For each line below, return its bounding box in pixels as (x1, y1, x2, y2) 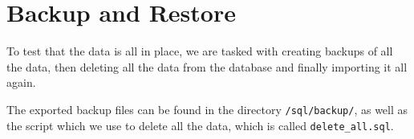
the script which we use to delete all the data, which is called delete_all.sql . (6, 117, 394, 133)
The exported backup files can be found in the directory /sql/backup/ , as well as (6, 100, 408, 117)
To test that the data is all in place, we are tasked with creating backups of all (6, 43, 393, 59)
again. (6, 74, 36, 91)
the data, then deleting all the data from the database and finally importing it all (6, 58, 408, 75)
